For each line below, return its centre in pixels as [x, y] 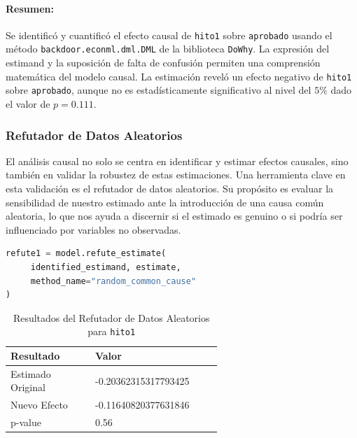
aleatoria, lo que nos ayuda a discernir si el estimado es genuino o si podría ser [174, 216]
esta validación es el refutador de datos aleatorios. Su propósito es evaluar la [170, 189]
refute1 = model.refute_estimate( [86, 254]
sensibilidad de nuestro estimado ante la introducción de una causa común [165, 202]
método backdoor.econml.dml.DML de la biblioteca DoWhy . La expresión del [168, 49]
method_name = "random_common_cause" [113, 281]
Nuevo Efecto [39, 405]
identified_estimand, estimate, [106, 267]
